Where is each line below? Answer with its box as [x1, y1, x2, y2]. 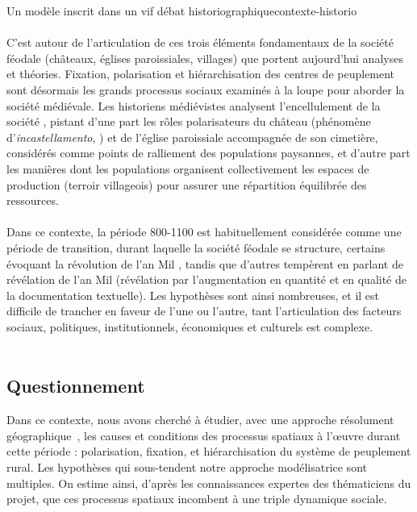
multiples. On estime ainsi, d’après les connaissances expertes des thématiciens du [6, 474, 411, 491]
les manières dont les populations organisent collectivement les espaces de [6, 160, 369, 177]
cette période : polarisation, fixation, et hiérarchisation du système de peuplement [6, 443, 411, 460]
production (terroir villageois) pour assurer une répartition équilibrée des [6, 176, 367, 193]
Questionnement [6, 373, 145, 398]
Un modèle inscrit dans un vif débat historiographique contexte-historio [6, 2, 357, 19]
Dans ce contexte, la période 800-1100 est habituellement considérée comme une [6, 223, 402, 240]
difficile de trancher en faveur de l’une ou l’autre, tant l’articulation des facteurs [6, 302, 402, 319]
